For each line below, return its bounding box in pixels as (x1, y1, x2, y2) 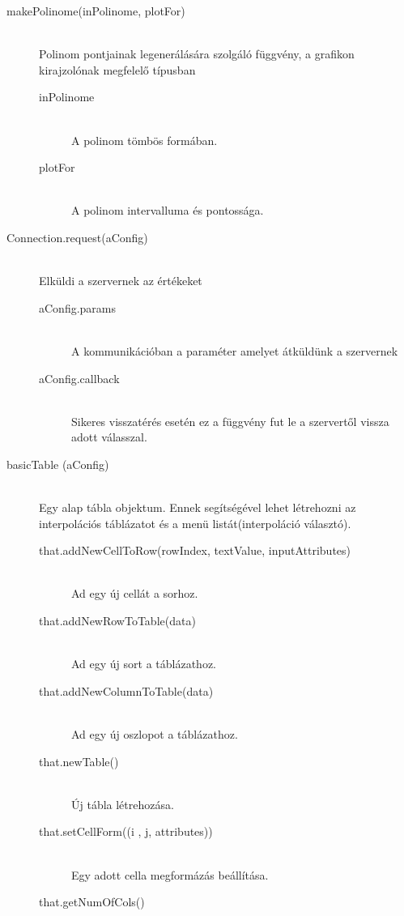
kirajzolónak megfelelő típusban (39, 61, 196, 78)
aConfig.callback (39, 369, 120, 386)
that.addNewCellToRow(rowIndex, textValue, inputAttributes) (39, 542, 351, 559)
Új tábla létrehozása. (71, 795, 174, 812)
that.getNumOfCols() (39, 893, 145, 910)
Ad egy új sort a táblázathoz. (71, 655, 217, 672)
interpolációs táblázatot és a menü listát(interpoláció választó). (39, 514, 351, 531)
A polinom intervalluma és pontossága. (71, 202, 264, 219)
